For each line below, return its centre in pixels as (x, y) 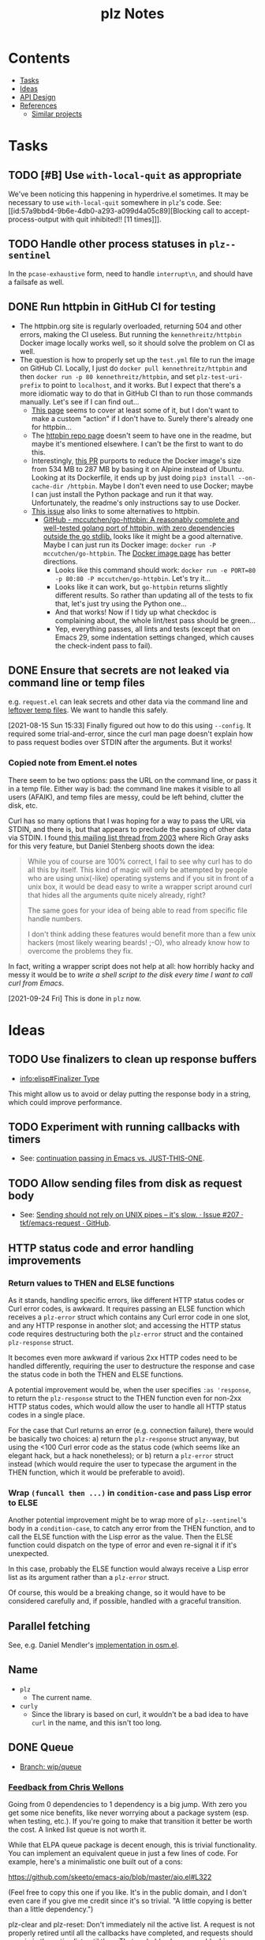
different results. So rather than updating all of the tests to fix (154, 595)
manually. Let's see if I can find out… (79, 401)
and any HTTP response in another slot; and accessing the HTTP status (125, 1325)
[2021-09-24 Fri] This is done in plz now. (75, 998)
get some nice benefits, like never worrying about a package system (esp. (129, 1813)
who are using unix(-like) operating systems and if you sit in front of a (140, 878)
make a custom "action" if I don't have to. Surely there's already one (142, 418)
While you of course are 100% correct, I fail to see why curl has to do (140, 861)
